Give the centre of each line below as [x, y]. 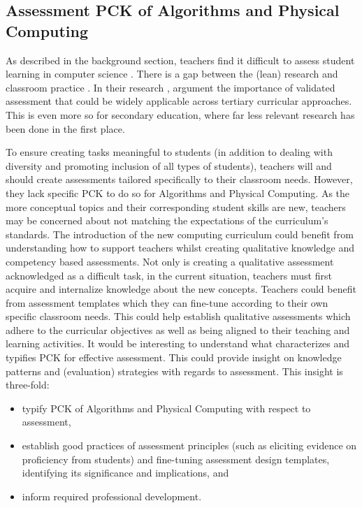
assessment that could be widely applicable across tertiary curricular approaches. [179, 101]
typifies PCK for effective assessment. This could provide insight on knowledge [174, 357]
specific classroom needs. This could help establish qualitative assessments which [178, 316]
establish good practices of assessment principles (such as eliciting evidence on [189, 445]
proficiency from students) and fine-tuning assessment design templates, [176, 459]
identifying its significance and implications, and [125, 473]
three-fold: [28, 385]
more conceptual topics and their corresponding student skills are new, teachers [176, 206]
